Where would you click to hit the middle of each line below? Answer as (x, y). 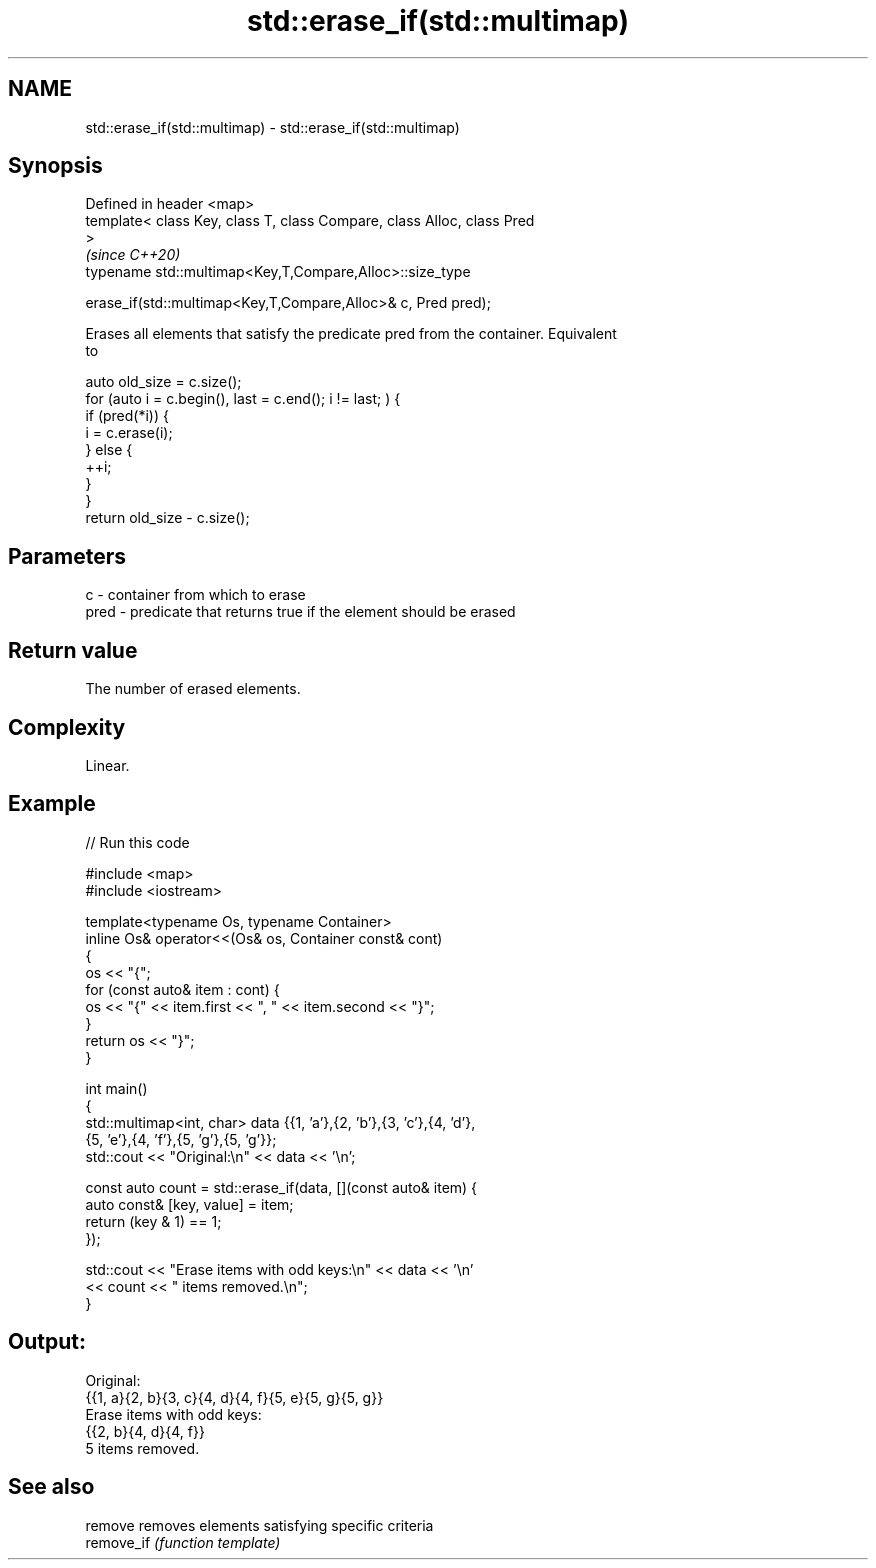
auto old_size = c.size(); (163, 382)
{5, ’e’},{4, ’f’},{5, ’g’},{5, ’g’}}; (181, 1139)
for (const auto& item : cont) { (182, 989)
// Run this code (137, 842)
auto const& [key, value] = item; (189, 1204)
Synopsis (55, 166)
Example (52, 804)
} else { (109, 450)
